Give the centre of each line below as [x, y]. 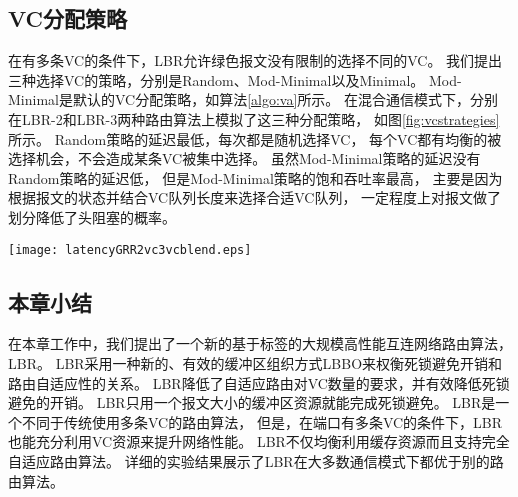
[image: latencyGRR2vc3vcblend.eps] [130, 249]
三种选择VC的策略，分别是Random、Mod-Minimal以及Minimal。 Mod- [235, 79]
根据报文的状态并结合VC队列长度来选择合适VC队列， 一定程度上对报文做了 [255, 197]
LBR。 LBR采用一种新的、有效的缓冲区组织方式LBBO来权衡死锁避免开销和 [255, 363]
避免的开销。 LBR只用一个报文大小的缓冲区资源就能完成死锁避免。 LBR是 [252, 402]
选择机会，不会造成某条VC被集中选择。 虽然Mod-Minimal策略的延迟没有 [244, 158]
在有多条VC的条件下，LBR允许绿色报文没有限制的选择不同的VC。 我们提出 [255, 60]
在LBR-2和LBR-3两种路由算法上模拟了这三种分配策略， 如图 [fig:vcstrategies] [254, 118]
